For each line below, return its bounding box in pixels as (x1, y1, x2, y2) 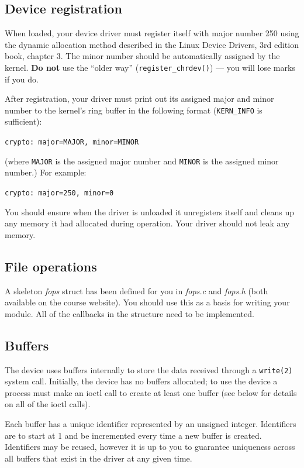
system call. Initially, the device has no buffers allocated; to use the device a (5, 375, 278, 387)
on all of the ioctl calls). (5, 398, 91, 410)
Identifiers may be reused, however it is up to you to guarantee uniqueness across (5, 441, 295, 453)
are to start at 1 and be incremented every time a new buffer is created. (5, 429, 262, 441)
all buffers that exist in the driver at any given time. (5, 452, 192, 464)
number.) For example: (5, 166, 87, 178)
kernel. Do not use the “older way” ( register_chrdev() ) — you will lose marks (5, 61, 295, 73)
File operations (5, 257, 97, 275)
